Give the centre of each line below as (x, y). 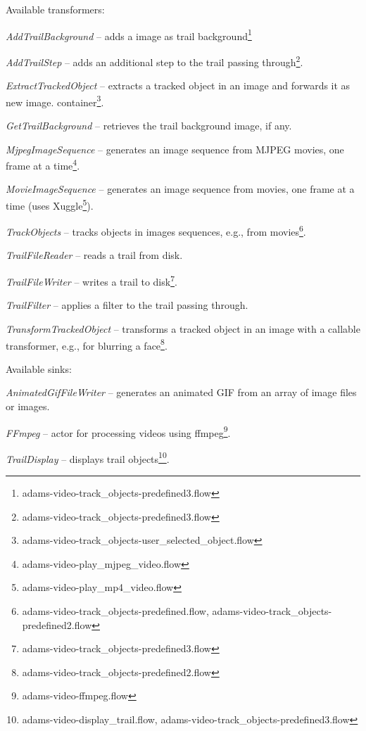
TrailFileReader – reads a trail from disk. (94, 255)
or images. (28, 406)
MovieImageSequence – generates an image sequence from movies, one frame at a (180, 189)
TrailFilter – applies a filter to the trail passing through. (127, 305)
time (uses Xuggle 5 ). (50, 204)
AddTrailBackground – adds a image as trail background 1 (129, 34)
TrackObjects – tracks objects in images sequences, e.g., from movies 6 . (156, 230)
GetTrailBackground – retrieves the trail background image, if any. (149, 125)
